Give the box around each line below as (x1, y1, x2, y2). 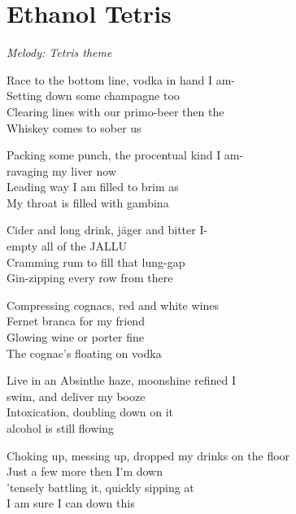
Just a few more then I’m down (7, 463, 163, 480)
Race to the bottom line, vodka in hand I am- (7, 71, 235, 88)
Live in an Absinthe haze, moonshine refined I (7, 372, 236, 389)
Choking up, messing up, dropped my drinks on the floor (7, 446, 290, 464)
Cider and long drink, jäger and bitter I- (7, 221, 208, 238)
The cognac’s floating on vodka (7, 344, 162, 361)
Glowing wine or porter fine (7, 329, 145, 346)
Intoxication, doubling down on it (7, 403, 173, 420)
